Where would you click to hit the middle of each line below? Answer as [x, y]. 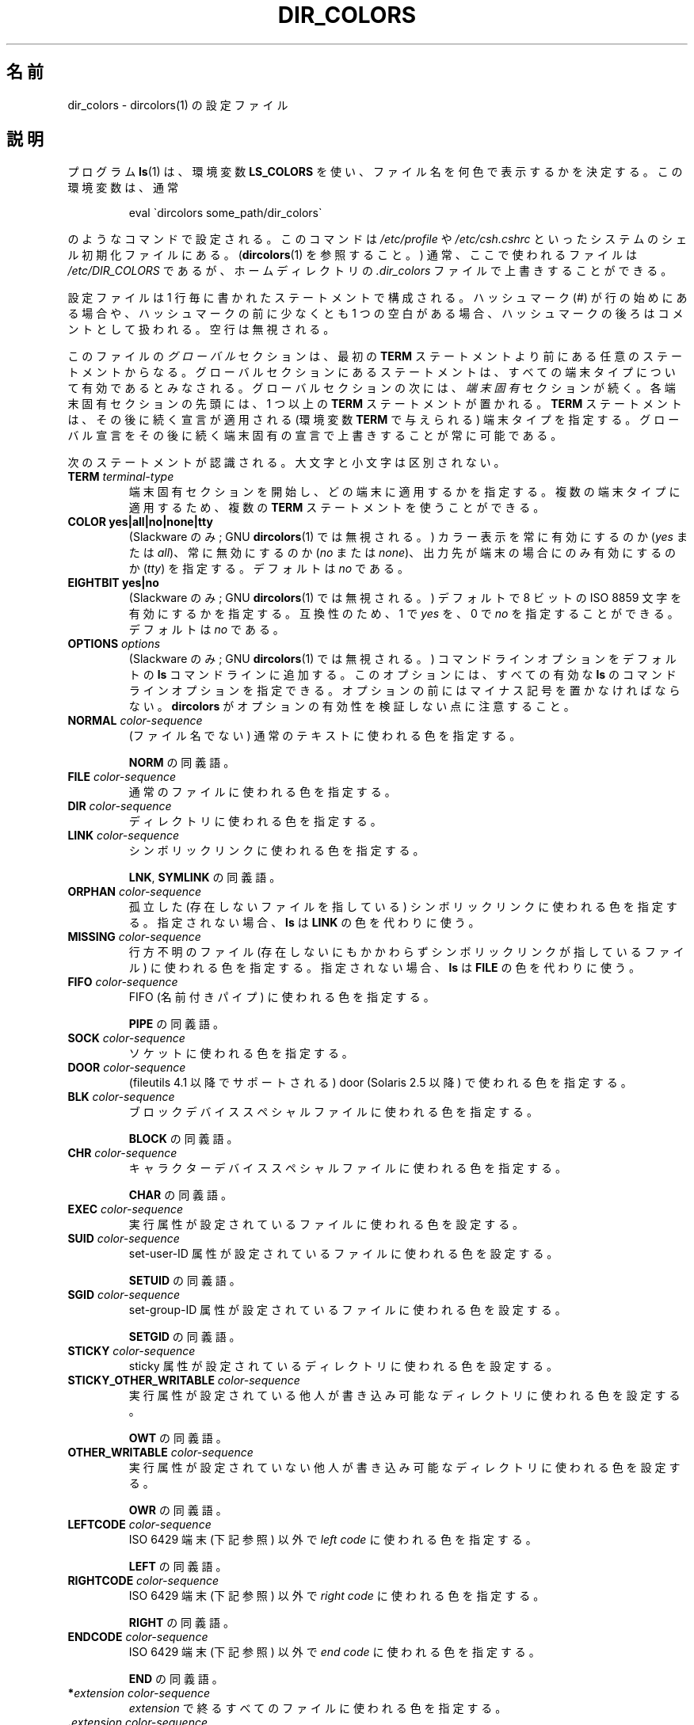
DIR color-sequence [120, 806]
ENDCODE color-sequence [138, 1637]
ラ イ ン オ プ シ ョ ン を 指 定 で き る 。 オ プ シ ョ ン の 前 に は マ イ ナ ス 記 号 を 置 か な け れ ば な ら [404, 691]
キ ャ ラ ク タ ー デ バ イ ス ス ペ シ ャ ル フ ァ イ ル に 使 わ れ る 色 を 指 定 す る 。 [347, 1168]
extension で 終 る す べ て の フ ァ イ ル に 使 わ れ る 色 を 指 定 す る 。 [318, 1708]
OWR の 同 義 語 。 [178, 1510]
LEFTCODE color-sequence [139, 1525]
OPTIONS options [114, 644]
